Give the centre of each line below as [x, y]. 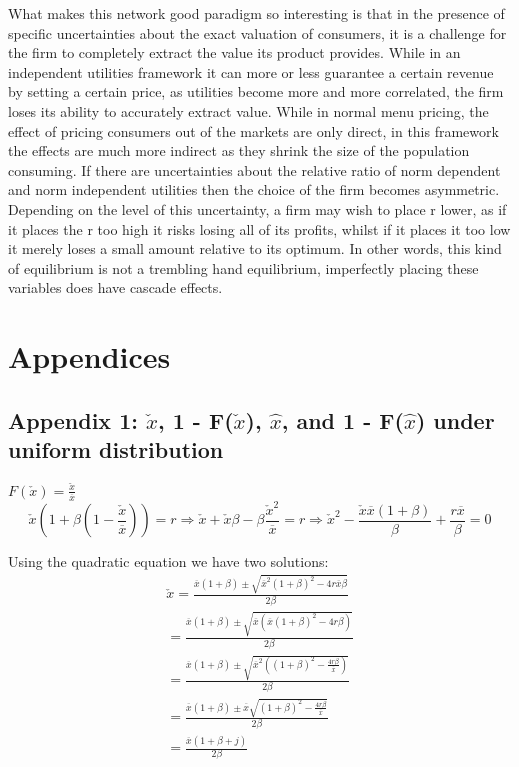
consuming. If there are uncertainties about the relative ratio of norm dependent [254, 169]
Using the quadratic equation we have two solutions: [168, 561]
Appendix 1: [73, 419]
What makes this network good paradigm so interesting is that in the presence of [256, 13]
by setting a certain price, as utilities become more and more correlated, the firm [256, 91]
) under [455, 419]
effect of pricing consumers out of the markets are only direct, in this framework [253, 130]
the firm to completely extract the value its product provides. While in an [234, 52]
